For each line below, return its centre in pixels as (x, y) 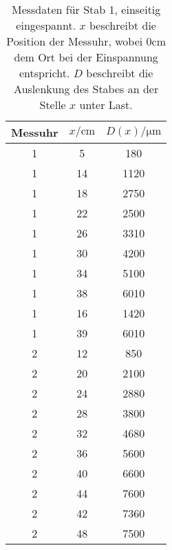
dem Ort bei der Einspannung (86, 57)
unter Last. (106, 105)
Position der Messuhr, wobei (75, 41)
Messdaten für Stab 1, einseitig (86, 9)
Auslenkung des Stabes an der (86, 89)
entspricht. (44, 73)
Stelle (53, 105)
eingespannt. (46, 25)
